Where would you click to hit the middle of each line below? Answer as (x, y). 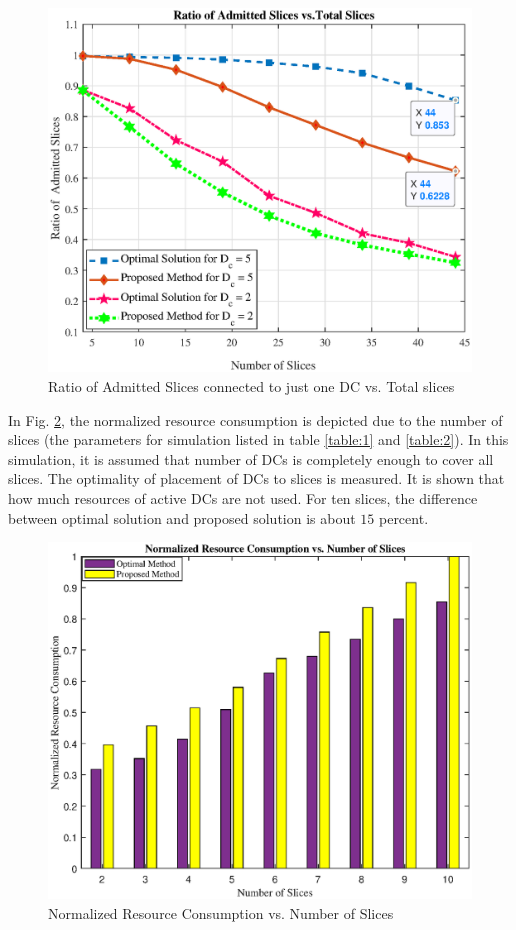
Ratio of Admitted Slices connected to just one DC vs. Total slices (251, 385)
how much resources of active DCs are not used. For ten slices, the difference (243, 497)
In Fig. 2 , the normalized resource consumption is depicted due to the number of (255, 419)
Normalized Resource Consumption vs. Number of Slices (221, 913)
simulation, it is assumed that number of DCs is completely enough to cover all (251, 458)
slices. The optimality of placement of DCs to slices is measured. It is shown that (256, 478)
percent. (403, 517)
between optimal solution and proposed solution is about (182, 517)
